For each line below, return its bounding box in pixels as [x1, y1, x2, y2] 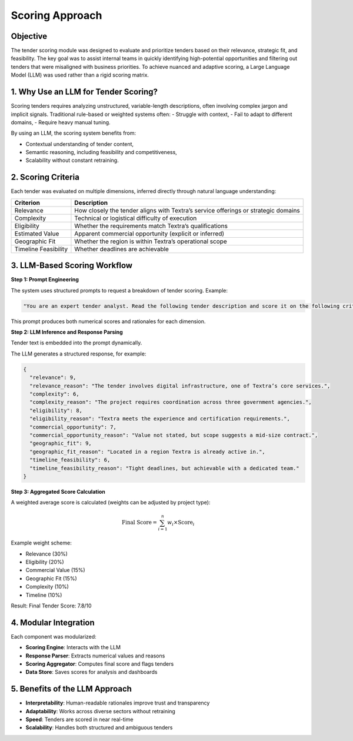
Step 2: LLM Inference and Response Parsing [11, 328, 123, 335]
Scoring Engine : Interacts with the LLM [25, 644, 121, 651]
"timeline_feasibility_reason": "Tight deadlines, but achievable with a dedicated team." [29, 465, 299, 471]
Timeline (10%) [25, 592, 62, 599]
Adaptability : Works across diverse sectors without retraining [25, 707, 176, 715]
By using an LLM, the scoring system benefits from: [11, 129, 136, 137]
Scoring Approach [11, 9, 102, 22]
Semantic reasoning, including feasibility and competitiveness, [25, 149, 178, 156]
